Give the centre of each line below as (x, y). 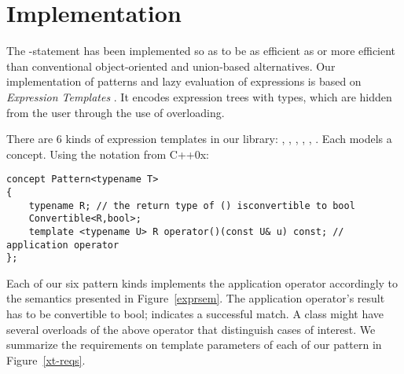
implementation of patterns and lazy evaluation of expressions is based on (184, 81)
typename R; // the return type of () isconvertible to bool (192, 205)
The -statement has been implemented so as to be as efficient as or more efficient (201, 51)
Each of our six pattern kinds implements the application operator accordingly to (202, 282)
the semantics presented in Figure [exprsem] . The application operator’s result (196, 298)
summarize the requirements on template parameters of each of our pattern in (194, 345)
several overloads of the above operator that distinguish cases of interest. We (191, 329)
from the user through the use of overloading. (116, 112)
